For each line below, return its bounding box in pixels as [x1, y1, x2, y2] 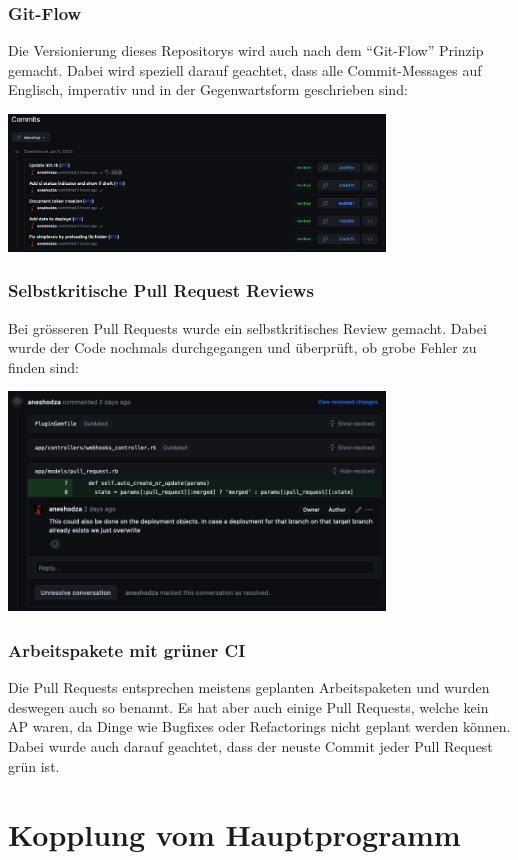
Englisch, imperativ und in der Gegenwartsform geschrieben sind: [8, 79, 408, 100]
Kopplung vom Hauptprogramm [8, 814, 461, 855]
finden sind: [8, 356, 79, 377]
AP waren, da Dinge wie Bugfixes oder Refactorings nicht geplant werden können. [8, 716, 511, 737]
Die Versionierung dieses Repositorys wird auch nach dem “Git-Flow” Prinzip [8, 40, 484, 61]
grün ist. [8, 755, 60, 776]
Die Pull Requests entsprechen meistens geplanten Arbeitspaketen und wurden [8, 677, 490, 698]
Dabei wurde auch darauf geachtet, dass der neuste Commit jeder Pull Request [8, 735, 493, 756]
